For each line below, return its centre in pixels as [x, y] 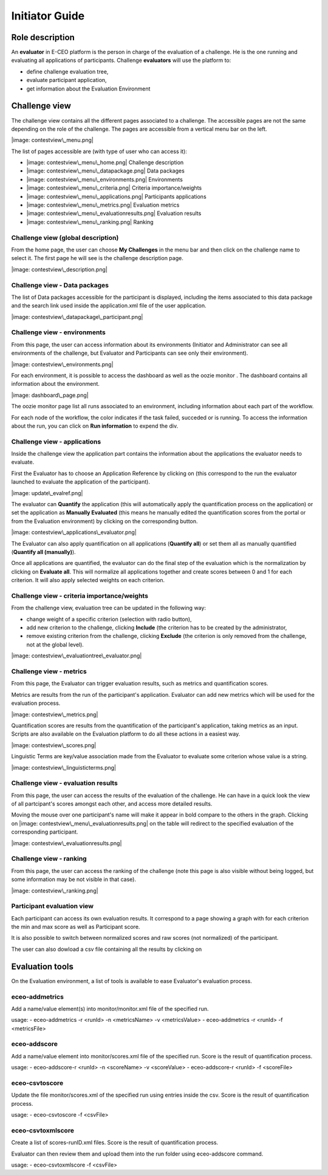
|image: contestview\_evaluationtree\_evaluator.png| [77, 656]
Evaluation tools [43, 966]
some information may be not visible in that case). [74, 879]
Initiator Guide [48, 16]
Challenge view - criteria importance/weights [80, 595]
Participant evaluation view [53, 906]
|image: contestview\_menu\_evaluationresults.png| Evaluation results [114, 213]
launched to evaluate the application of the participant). [80, 482]
